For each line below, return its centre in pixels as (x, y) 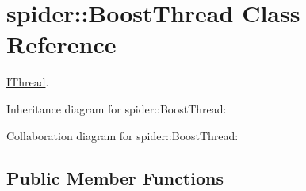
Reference (61, 44)
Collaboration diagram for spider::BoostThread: (122, 135)
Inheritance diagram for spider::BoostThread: (117, 108)
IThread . (28, 82)
